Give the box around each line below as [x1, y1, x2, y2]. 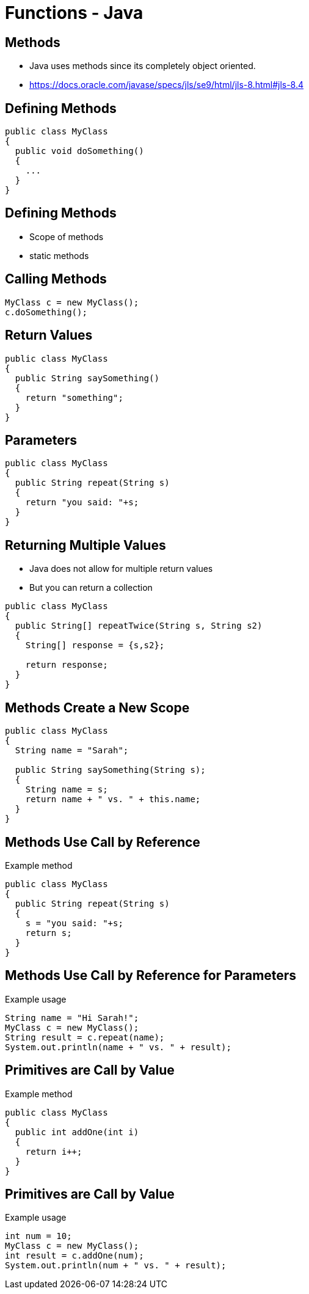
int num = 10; [5, 1231, 72, 1241]
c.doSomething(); [5, 307, 87, 317]
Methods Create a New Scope [5, 700, 190, 715]
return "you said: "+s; [25, 497, 139, 508]
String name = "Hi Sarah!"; [5, 1012, 139, 1023]
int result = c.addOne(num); [5, 1251, 144, 1261]
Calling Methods [5, 271, 107, 287]
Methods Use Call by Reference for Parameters [5, 968, 297, 984]
